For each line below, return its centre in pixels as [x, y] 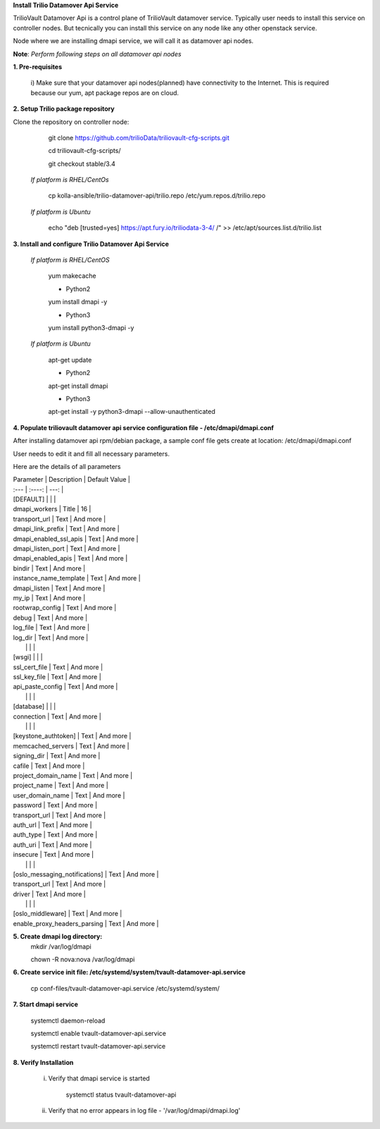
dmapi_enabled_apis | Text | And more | [70, 559]
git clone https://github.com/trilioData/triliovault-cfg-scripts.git [139, 138]
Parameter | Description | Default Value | [71, 480]
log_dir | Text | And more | [51, 637]
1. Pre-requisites [38, 66]
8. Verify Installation [43, 1062]
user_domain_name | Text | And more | [69, 795]
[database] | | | [34, 707]
